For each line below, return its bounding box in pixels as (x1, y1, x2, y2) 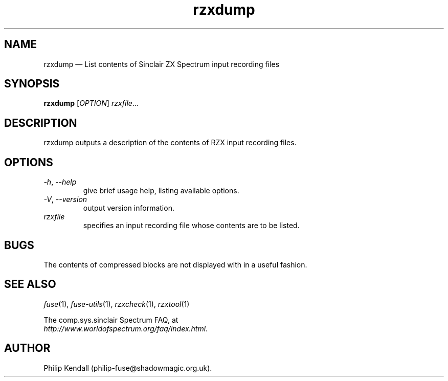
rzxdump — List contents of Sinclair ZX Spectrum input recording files (43, 59, 280, 69)
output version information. (83, 204, 174, 213)
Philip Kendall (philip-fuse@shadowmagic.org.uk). (43, 363, 212, 372)
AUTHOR (4, 342, 51, 355)
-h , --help (43, 177, 77, 187)
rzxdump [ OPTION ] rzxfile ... (43, 99, 139, 108)
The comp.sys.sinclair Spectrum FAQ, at (43, 315, 178, 324)
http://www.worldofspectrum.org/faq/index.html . (43, 324, 208, 333)
